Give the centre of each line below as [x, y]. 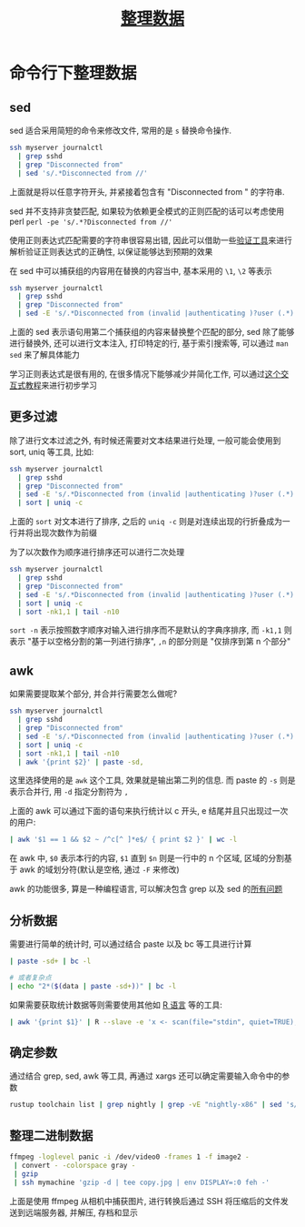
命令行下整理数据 [74, 73]
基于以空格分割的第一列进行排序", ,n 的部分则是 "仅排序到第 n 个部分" [161, 642]
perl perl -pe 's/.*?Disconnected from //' [91, 221]
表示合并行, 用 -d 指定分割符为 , [69, 792]
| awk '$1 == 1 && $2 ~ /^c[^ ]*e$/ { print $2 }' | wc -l [123, 840]
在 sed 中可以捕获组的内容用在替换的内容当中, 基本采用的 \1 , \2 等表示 [141, 270]
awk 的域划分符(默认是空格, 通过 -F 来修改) [99, 869]
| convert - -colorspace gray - [74, 1165]
